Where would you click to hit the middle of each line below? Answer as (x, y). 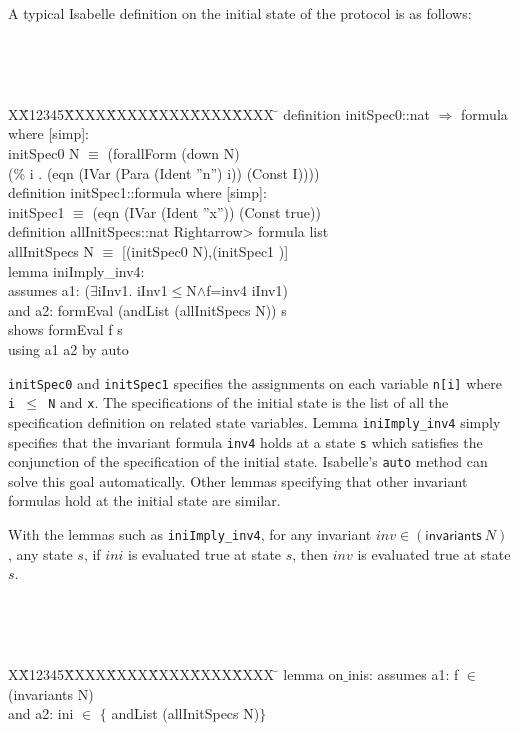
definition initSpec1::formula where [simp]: (137, 192)
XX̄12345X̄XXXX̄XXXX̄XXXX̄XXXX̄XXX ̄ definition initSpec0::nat (219, 113)
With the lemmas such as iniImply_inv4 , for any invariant (190, 534)
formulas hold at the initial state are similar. (144, 500)
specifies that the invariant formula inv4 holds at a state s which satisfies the (245, 441)
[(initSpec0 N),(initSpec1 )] (205, 251)
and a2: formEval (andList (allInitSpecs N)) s (147, 309)
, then (310, 553)
